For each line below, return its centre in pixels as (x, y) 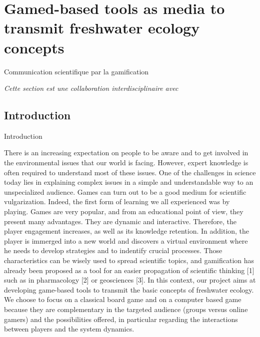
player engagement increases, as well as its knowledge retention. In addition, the (127, 231)
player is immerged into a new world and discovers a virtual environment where (126, 240)
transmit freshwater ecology (102, 28)
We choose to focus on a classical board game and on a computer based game (123, 299)
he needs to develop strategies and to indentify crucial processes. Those (113, 250)
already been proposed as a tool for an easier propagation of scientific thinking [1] (129, 270)
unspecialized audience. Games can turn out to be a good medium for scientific (125, 191)
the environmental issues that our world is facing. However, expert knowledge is (126, 163)
